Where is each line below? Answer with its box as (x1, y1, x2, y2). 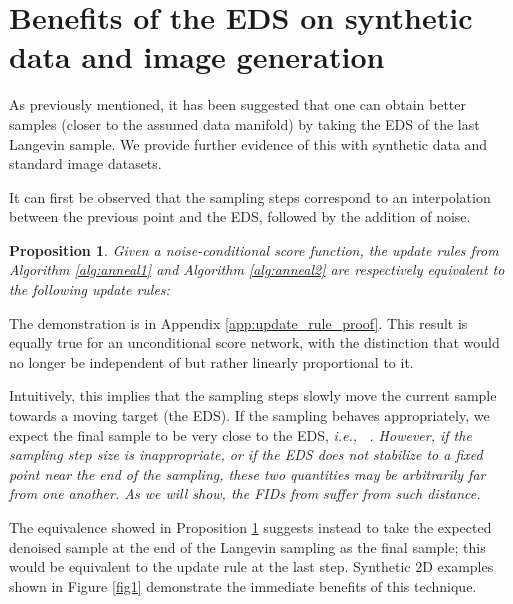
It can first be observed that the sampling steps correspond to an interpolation (9, 186, 491, 207)
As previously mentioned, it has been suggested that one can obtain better (9, 94, 467, 115)
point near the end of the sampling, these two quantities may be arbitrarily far (9, 463, 486, 484)
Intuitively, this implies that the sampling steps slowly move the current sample (9, 385, 497, 406)
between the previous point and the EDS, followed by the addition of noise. (9, 206, 471, 227)
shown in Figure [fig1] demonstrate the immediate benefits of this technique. (9, 575, 477, 596)
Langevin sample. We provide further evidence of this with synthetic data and (9, 133, 488, 154)
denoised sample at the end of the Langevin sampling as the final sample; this (9, 536, 486, 557)
